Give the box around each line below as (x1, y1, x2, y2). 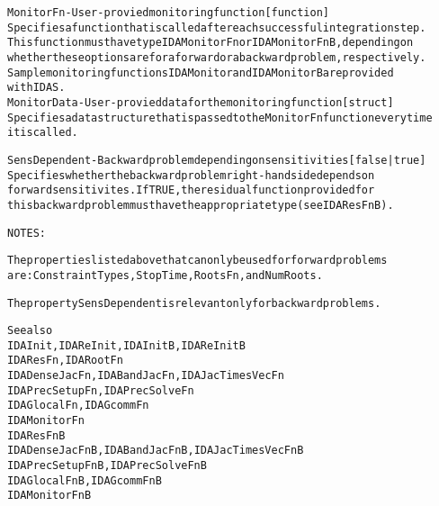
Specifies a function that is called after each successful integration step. (7, 21, 426, 34)
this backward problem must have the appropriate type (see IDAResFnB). (7, 198, 394, 212)
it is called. (7, 126, 78, 140)
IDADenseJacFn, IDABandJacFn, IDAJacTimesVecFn (7, 369, 284, 383)
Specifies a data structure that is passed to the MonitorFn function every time (7, 111, 433, 124)
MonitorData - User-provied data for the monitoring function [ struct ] (7, 95, 394, 109)
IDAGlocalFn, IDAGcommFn (7, 399, 149, 412)
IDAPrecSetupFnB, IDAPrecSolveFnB (7, 459, 207, 473)
